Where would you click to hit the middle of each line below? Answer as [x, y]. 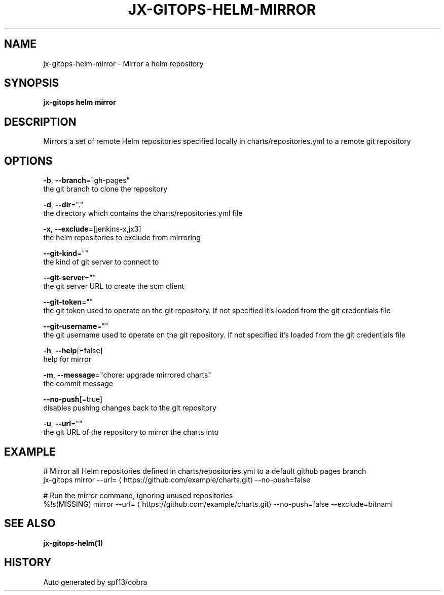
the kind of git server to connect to [101, 262]
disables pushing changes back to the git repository [130, 408]
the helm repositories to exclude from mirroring [122, 238]
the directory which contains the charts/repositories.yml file [143, 213]
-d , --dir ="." [63, 205]
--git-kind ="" [66, 253]
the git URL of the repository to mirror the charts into [131, 432]
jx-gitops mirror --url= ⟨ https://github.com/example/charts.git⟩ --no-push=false [177, 479]
